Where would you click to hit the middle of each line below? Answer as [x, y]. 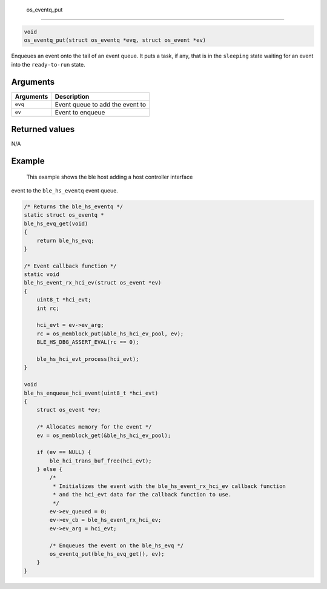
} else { [50, 469]
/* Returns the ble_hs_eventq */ [74, 206]
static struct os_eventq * [64, 215]
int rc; [48, 308]
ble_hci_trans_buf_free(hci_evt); [101, 461]
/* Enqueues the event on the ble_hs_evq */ [117, 545]
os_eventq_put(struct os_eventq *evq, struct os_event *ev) [115, 40]
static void [42, 275]
